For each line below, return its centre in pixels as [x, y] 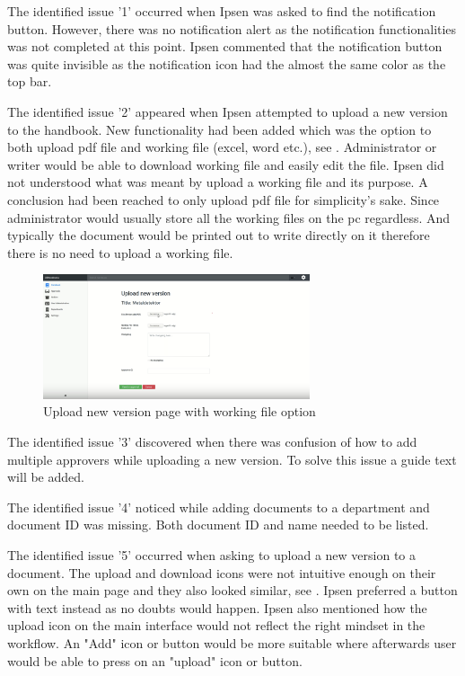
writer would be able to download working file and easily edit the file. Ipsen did [226, 164]
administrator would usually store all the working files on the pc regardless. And [229, 217]
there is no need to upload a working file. [120, 252]
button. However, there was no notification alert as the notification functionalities [232, 28]
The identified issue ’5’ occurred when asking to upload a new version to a [212, 555]
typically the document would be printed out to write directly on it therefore [219, 235]
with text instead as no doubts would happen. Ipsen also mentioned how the [217, 607]
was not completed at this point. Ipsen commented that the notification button [225, 46]
